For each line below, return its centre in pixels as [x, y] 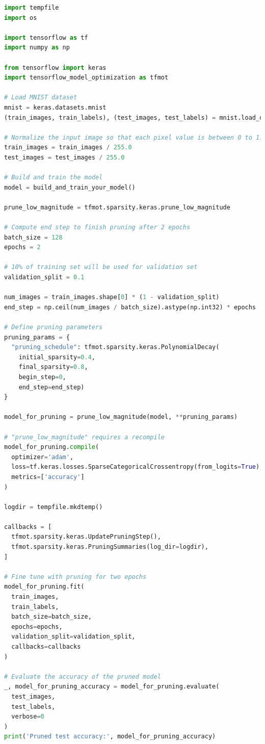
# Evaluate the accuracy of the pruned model [83, 676]
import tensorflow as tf [46, 37]
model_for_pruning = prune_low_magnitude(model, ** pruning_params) [121, 417]
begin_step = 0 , [42, 377]
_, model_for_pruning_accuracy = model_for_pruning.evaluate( [112, 687]
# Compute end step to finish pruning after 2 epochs [97, 228]
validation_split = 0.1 [44, 277]
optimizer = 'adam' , [43, 457]
